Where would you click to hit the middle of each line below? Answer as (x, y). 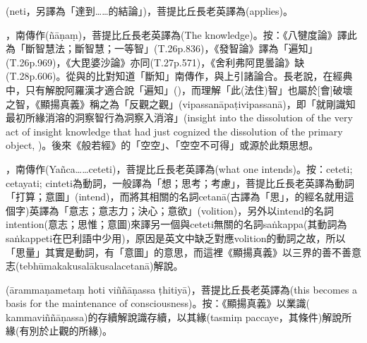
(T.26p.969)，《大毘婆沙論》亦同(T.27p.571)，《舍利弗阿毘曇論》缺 (155, 62)
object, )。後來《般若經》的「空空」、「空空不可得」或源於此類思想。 (162, 145)
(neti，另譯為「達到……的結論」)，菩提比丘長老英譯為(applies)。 (149, 11)
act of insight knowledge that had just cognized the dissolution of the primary (174, 131)
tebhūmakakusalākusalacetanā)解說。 (101, 266)
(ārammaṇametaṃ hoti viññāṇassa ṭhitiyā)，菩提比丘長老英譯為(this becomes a (182, 289)
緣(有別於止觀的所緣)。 (59, 331)
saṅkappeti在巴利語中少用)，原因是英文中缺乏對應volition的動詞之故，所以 (176, 237)
